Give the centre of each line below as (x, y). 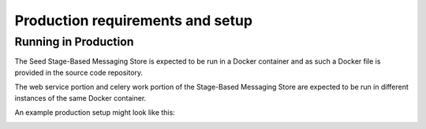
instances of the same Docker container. (80, 98)
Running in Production (74, 42)
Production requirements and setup (133, 20)
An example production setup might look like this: (95, 112)
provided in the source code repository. (79, 72)
